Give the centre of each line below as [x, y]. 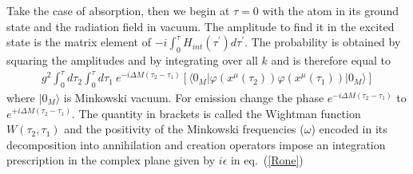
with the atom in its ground [330, 10]
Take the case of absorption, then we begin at [118, 10]
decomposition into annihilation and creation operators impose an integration [196, 144]
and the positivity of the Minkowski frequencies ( [184, 129]
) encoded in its [349, 129]
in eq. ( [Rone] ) [267, 160]
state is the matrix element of [79, 42]
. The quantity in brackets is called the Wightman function [216, 113]
